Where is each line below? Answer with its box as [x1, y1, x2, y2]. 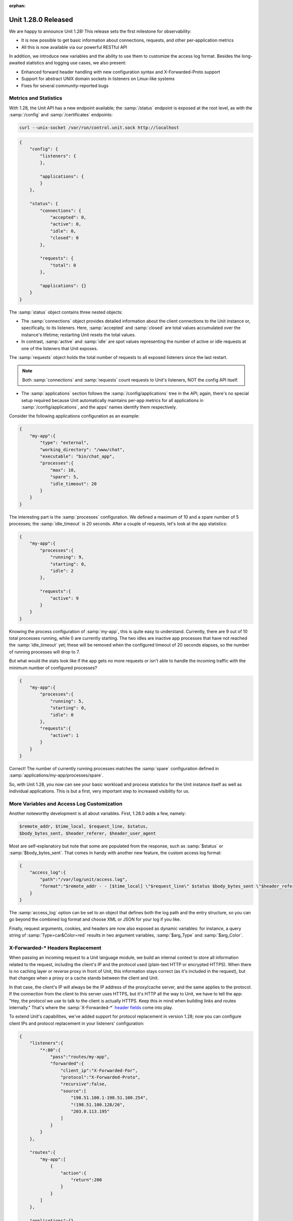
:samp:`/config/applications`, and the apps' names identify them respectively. [21, 404, 177, 410]
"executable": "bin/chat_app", [40, 453, 115, 459]
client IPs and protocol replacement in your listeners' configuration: [9, 1020, 145, 1026]
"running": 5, [50, 698, 84, 704]
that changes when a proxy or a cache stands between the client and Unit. [9, 975, 159, 981]
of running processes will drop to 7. [9, 649, 80, 654]
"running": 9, [50, 554, 84, 560]
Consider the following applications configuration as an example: [9, 413, 140, 419]
